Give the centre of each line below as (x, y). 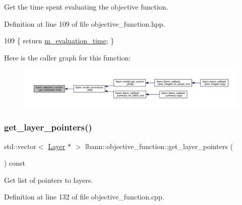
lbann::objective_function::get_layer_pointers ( (159, 146)
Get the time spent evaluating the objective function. (86, 7)
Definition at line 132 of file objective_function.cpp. (84, 197)
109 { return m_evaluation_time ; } (59, 41)
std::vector (20, 146)
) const (15, 163)
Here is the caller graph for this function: (68, 57)
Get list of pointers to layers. (49, 180)
